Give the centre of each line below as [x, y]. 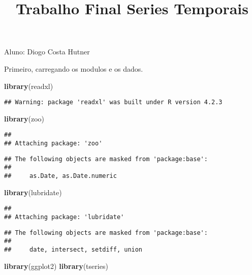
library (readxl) [29, 86]
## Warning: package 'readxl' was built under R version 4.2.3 [113, 102]
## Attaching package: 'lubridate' [64, 217]
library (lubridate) [33, 192]
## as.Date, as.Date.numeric [60, 176]
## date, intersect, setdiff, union [73, 249]
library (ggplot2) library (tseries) [56, 266]
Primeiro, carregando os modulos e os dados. [74, 68]
